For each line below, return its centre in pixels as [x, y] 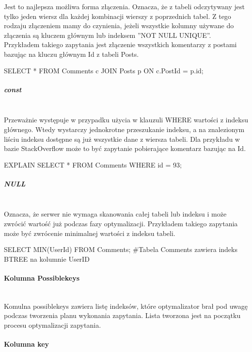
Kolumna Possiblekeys [42, 278]
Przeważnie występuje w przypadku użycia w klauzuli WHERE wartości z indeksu [126, 120]
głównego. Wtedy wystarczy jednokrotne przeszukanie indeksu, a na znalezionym [124, 129]
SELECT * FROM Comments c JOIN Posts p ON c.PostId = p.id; [104, 70]
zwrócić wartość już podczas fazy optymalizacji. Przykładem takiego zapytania [121, 224]
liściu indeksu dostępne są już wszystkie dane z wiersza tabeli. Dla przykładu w [122, 139]
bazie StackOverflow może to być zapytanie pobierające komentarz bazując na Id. [125, 148]
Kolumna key [27, 344]
